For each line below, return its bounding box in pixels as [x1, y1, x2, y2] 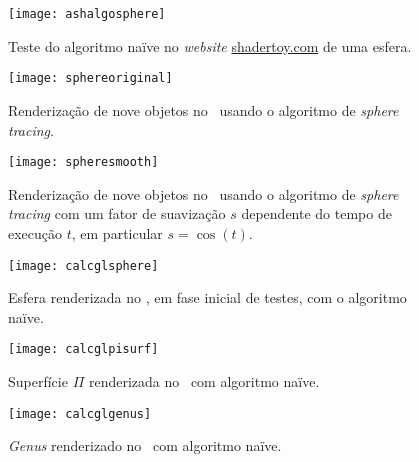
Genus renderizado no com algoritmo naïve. [8, 435, 282, 456]
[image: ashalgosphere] [8, 7, 166, 21]
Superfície [8, 371, 68, 392]
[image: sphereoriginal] [8, 71, 173, 86]
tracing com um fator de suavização [8, 203, 226, 224]
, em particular [71, 222, 163, 243]
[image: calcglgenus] [8, 406, 152, 421]
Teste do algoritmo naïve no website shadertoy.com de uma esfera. [8, 35, 412, 56]
